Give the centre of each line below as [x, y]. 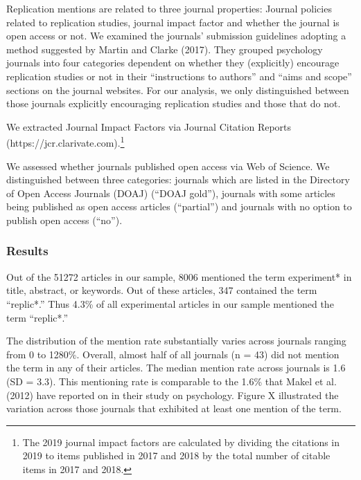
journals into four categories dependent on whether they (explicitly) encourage [173, 63]
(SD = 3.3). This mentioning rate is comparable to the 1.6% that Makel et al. [171, 381]
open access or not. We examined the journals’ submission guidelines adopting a [176, 36]
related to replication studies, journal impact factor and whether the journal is [173, 22]
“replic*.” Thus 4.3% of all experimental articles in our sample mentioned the [170, 303]
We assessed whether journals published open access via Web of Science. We [168, 166]
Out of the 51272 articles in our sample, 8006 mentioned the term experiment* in [179, 276]
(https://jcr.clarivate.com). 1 [65, 141]
